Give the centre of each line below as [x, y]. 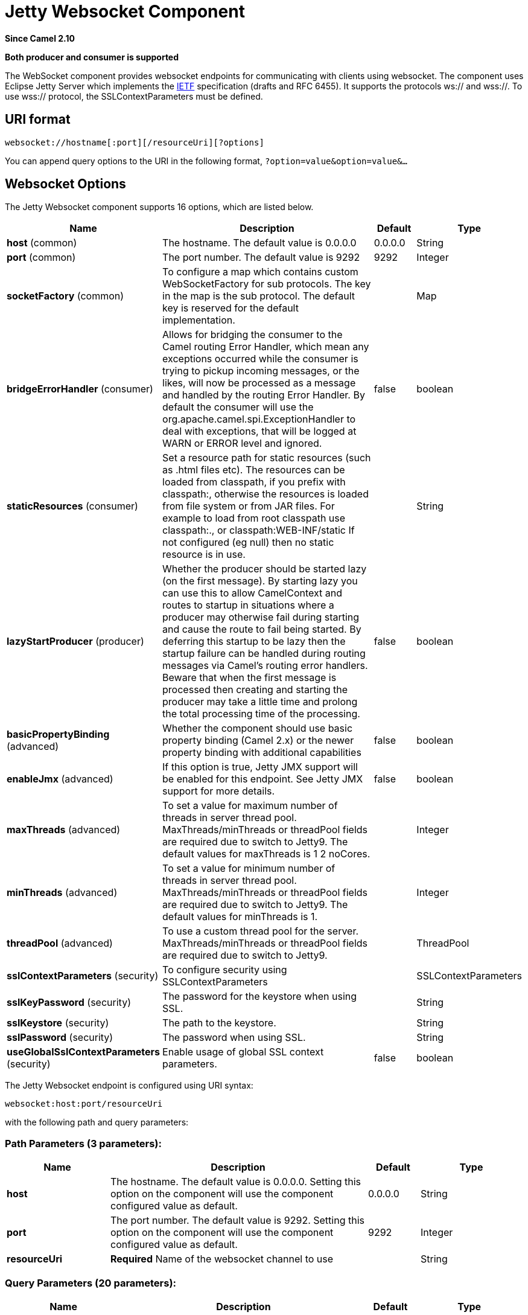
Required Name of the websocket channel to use [222, 1259]
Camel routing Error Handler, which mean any [266, 347]
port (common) [41, 258]
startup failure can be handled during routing [264, 654]
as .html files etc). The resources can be [254, 470]
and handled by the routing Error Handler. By [264, 395]
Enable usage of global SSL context [243, 1052]
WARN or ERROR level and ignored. [242, 443]
